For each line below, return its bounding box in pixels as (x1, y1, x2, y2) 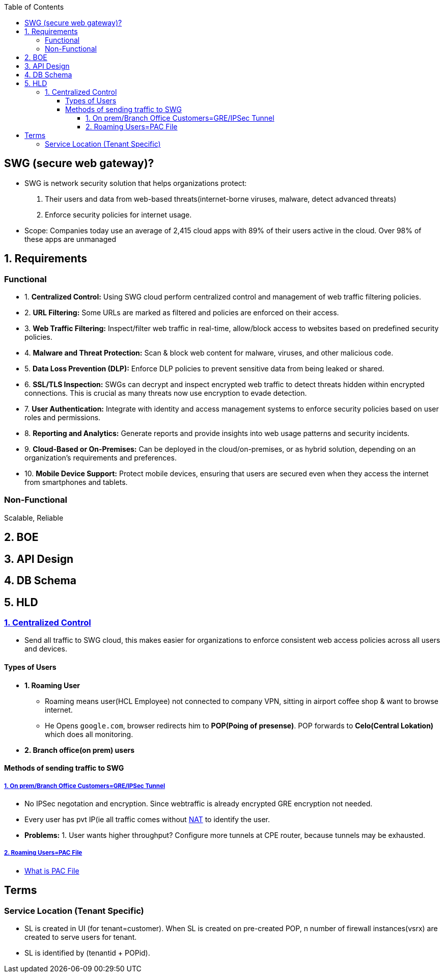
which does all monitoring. (45, 729, 133, 739)
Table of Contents (4, 3, 64, 11)
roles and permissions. (24, 413, 101, 422)
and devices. (24, 644, 67, 654)
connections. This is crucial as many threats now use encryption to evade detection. (24, 389, 307, 398)
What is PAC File (24, 866, 79, 875)
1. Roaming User (24, 681, 80, 690)
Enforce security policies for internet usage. (45, 210, 192, 219)
